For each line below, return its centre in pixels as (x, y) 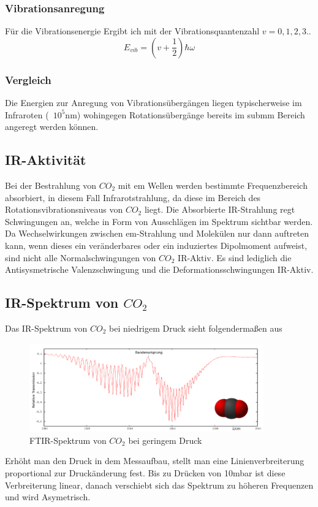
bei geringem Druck (165, 440)
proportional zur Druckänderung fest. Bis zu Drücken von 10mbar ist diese (145, 472)
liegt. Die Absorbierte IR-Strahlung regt (220, 209)
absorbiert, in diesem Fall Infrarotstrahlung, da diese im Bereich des (133, 197)
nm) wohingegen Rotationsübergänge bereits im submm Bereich (185, 114)
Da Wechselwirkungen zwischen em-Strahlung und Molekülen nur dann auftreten (157, 233)
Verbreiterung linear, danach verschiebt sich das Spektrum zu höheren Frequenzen (159, 485)
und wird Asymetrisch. (48, 497)
